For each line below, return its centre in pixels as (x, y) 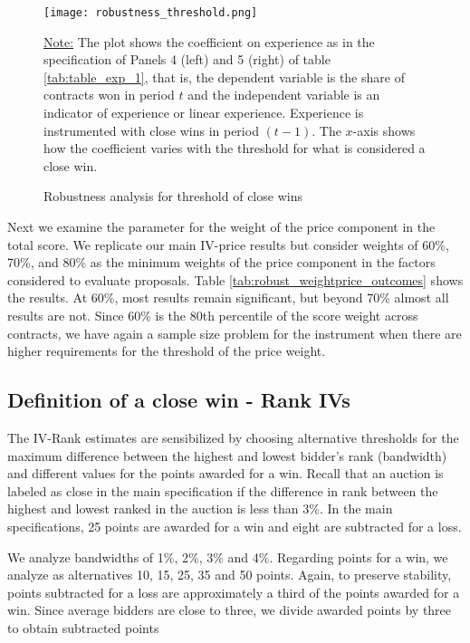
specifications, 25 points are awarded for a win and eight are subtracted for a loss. (235, 526)
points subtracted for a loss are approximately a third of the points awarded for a (234, 592)
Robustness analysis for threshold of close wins (173, 196)
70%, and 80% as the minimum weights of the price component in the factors (221, 262)
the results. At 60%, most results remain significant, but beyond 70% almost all (228, 298)
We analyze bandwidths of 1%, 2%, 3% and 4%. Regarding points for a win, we (228, 557)
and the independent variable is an (284, 95)
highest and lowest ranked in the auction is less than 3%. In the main (200, 509)
